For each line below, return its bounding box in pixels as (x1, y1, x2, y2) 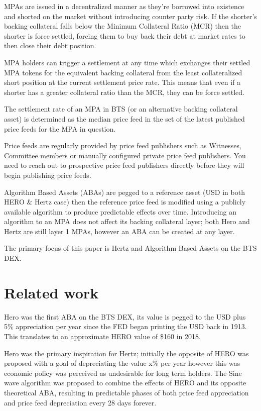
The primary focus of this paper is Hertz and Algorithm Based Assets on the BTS (4, 243, 257, 253)
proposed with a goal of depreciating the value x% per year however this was (4, 358, 240, 368)
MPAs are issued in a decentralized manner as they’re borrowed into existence (4, 1, 244, 11)
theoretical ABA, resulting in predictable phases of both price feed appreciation (4, 387, 249, 397)
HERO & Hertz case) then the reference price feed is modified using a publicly (4, 196, 246, 207)
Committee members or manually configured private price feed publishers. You (4, 150, 246, 160)
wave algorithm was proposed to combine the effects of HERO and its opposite (4, 377, 246, 388)
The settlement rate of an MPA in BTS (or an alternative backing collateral (4, 104, 238, 114)
